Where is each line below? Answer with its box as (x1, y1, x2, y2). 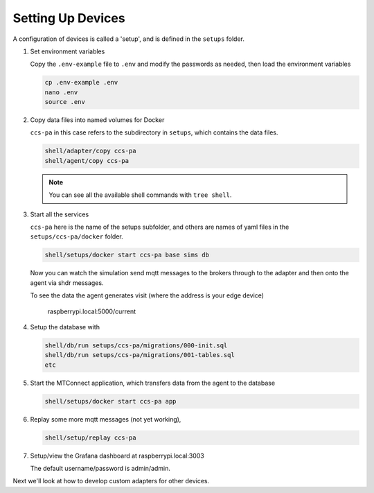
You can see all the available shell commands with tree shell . (48, 191, 232, 199)
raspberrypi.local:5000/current (47, 307, 136, 315)
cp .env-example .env (44, 78, 118, 87)
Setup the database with (30, 322, 100, 331)
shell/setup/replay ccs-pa (44, 433, 136, 442)
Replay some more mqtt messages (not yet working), (30, 415, 181, 423)
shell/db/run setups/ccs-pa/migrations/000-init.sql (44, 341, 228, 349)
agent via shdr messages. (30, 278, 104, 287)
